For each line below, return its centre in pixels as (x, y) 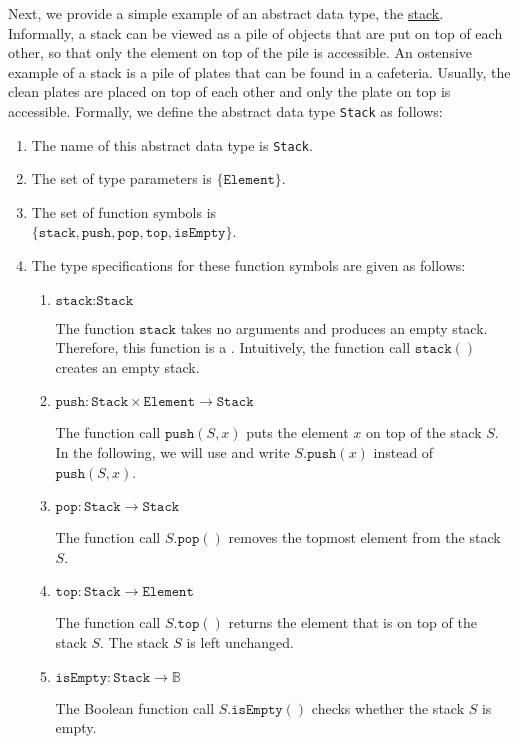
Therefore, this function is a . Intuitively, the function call (233, 347)
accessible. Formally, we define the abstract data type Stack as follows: (225, 110)
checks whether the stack (388, 707)
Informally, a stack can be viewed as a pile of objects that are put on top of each (255, 32)
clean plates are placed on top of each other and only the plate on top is (229, 91)
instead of (403, 452)
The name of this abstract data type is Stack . (172, 144)
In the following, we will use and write (172, 452)
